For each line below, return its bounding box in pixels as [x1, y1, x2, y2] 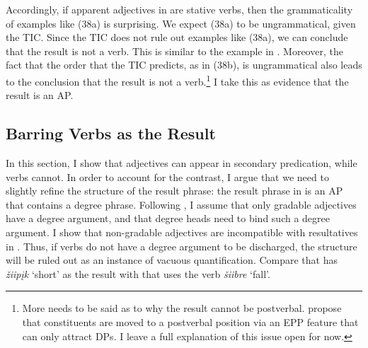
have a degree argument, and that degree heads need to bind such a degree [6, 211, 330, 226]
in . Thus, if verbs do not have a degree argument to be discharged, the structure [6, 238, 357, 253]
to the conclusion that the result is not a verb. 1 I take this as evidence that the [6, 71, 349, 88]
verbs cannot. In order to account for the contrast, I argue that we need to [6, 169, 329, 184]
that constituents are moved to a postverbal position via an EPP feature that [22, 314, 359, 329]
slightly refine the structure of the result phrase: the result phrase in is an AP [6, 183, 343, 198]
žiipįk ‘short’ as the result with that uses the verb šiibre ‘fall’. [6, 266, 270, 281]
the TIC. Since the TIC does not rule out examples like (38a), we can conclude [6, 30, 348, 45]
